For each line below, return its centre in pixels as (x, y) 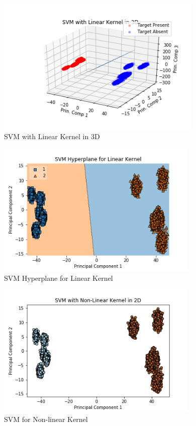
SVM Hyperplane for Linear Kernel (59, 278)
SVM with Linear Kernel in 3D (52, 136)
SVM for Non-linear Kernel (46, 419)
